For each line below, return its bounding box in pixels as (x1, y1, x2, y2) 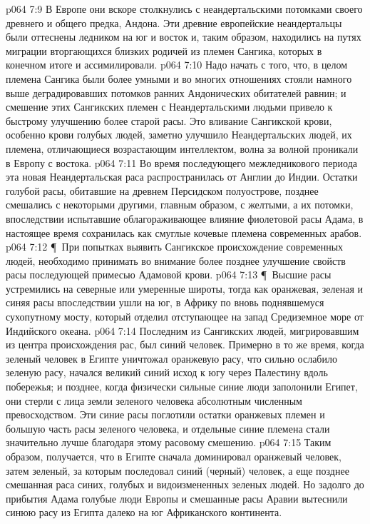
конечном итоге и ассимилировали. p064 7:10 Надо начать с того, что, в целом (6, 57, 348, 72)
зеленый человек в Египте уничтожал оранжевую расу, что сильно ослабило (6, 351, 337, 366)
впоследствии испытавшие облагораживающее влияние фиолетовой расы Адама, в (6, 211, 364, 226)
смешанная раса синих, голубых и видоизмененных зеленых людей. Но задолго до (6, 477, 364, 492)
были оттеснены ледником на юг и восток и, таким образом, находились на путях (6, 29, 361, 44)
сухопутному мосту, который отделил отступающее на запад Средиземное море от (6, 309, 364, 324)
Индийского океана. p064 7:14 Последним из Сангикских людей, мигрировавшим (6, 323, 359, 338)
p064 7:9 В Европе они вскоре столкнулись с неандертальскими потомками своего (6, 1, 363, 16)
